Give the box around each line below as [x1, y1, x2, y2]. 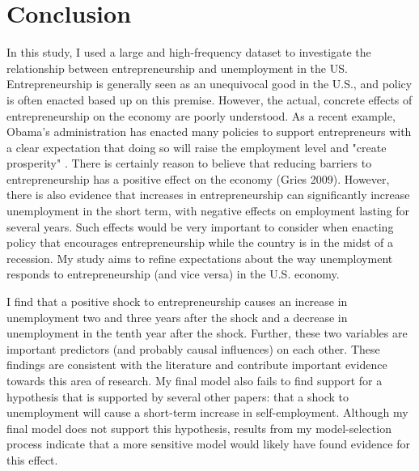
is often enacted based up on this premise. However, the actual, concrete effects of [6, 91, 413, 108]
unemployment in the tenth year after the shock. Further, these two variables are [6, 325, 408, 342]
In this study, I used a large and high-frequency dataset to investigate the [6, 44, 371, 61]
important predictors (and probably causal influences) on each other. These [6, 340, 380, 357]
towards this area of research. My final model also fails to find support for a [6, 372, 383, 388]
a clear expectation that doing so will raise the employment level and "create [6, 138, 387, 155]
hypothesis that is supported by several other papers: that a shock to [6, 388, 349, 405]
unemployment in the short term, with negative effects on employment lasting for [6, 202, 410, 219]
